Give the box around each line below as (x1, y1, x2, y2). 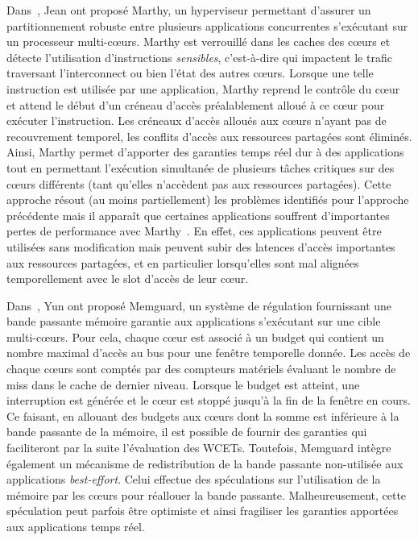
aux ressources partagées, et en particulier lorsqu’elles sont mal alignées (6, 254, 359, 271)
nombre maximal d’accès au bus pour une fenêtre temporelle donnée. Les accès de (6, 344, 411, 361)
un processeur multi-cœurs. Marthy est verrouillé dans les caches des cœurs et (6, 33, 391, 50)
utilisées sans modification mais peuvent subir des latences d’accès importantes (6, 238, 395, 255)
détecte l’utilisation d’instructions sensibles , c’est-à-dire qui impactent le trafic (6, 48, 392, 65)
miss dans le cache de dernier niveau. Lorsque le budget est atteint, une (6, 376, 360, 393)
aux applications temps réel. (6, 518, 145, 534)
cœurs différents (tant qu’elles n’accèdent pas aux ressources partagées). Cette (6, 175, 391, 192)
